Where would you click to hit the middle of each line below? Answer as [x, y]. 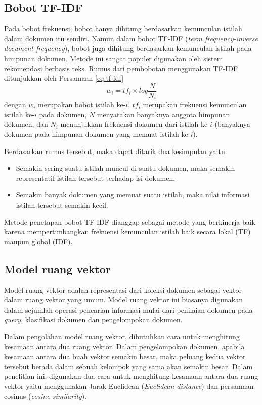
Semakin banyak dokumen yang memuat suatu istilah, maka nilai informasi [133, 195]
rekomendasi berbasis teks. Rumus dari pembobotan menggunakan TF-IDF [121, 68]
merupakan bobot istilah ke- [82, 104]
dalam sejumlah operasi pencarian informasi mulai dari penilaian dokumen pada [128, 309]
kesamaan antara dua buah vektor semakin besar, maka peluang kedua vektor [125, 356]
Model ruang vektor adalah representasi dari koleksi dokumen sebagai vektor [123, 290]
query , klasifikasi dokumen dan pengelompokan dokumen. [93, 319]
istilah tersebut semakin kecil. [62, 205]
